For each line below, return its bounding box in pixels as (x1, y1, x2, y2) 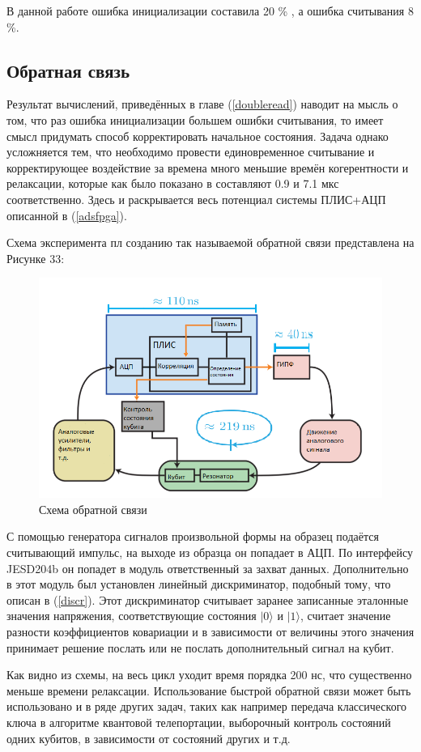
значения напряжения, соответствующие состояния (6, 607, 257, 624)
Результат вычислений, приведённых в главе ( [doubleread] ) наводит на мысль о (6, 96, 398, 113)
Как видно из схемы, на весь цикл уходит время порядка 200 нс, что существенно (6, 666, 412, 683)
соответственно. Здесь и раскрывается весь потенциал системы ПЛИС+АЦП (6, 190, 386, 207)
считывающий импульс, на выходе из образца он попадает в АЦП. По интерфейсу (6, 544, 413, 561)
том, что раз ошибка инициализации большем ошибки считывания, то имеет (6, 111, 384, 128)
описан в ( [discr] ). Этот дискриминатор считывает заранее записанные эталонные (6, 591, 409, 608)
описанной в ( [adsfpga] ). (6, 206, 127, 223)
